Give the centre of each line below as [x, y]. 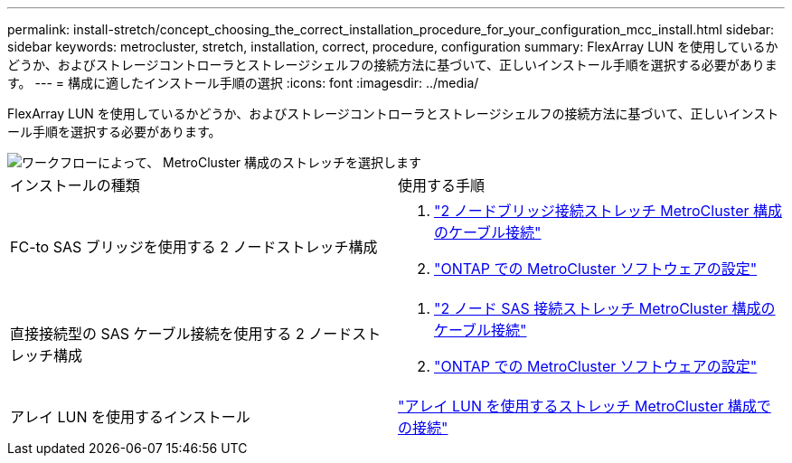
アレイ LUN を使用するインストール [130, 417]
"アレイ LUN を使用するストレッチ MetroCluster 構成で [585, 406]
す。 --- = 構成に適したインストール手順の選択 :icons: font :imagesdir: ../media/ [243, 83]
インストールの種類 [75, 185]
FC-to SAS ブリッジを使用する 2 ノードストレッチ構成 [194, 247]
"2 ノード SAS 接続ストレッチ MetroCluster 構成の [605, 308]
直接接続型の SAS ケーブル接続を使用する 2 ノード [181, 334]
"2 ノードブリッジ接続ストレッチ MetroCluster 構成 [608, 211]
